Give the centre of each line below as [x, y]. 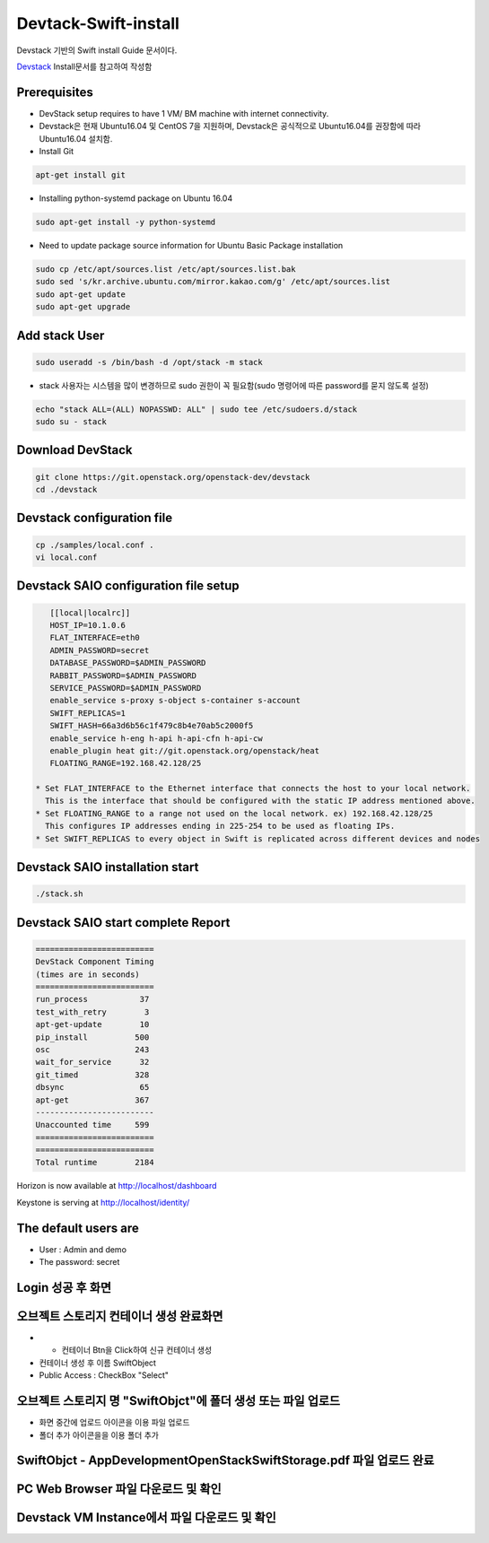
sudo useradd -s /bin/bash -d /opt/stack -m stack [149, 362]
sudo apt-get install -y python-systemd [125, 222]
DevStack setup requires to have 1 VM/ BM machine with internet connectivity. [184, 113]
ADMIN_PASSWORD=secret [100, 650]
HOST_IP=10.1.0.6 [87, 625]
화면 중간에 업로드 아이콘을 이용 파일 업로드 [114, 1423]
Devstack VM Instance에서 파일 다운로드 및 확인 [147, 1517]
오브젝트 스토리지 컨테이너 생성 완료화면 [120, 1316]
